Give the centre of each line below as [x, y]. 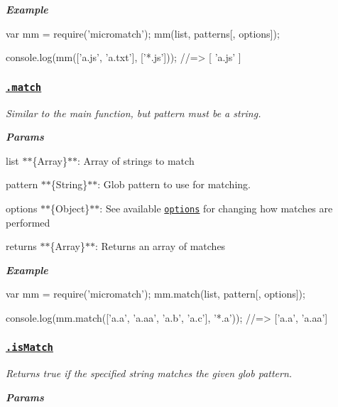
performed [28, 222]
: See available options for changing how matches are [216, 208]
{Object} [70, 208]
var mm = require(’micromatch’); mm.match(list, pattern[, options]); [156, 294]
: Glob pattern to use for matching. [174, 184]
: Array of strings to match [136, 160]
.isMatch [29, 348]
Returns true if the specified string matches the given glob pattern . [149, 373]
